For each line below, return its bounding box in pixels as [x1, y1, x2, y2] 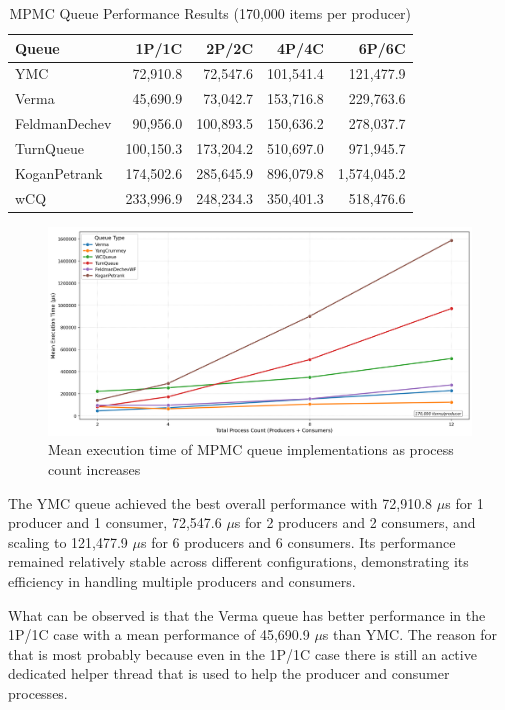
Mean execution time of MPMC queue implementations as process [48, 439, 454, 460]
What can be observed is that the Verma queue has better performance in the [8, 604, 486, 625]
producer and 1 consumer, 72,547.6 [8, 512, 222, 533]
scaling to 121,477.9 [8, 531, 128, 552]
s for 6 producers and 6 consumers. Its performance [140, 531, 456, 552]
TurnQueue [15, 137, 84, 158]
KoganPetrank [15, 162, 103, 183]
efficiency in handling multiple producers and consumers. [8, 571, 356, 591]
